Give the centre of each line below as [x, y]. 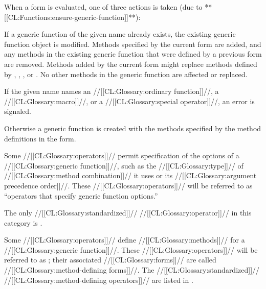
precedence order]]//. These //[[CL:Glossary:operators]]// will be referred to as [128, 185]
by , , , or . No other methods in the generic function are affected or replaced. [126, 74]
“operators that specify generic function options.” [81, 195]
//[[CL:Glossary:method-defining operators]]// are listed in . [99, 280]
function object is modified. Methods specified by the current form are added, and [133, 44]
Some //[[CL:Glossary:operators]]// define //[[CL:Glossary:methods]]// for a [125, 240]
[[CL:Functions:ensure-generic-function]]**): [72, 17]
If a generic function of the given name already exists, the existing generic [120, 34]
